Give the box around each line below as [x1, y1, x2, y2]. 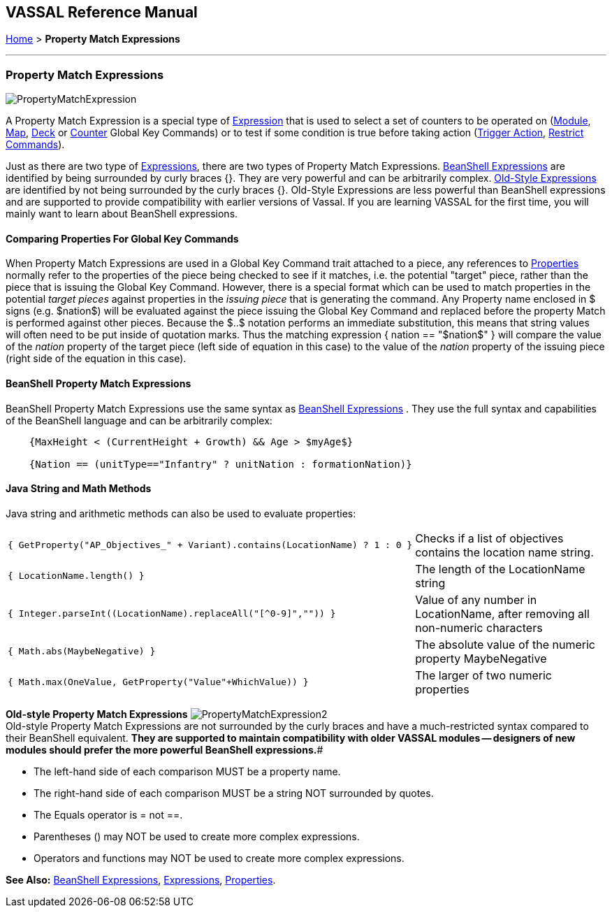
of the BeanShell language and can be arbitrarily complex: [6, 414, 272, 426]
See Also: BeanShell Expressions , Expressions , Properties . [6, 873, 276, 886]
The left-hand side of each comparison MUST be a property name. [34, 765, 341, 777]
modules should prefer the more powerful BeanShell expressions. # [6, 743, 323, 756]
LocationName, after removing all [415, 606, 590, 621]
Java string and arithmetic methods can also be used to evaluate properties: [6, 507, 356, 519]
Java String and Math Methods [6, 482, 152, 495]
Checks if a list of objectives [415, 531, 564, 545]
